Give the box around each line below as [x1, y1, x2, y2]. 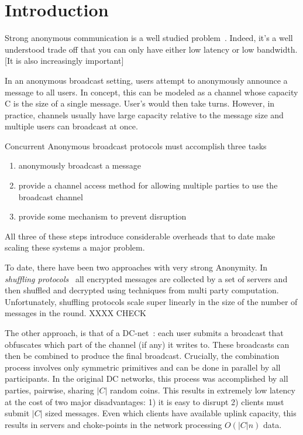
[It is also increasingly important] [5, 54, 124, 67]
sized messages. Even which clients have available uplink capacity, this [45, 407, 297, 419]
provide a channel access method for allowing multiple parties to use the [18, 179, 278, 191]
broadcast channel [18, 190, 83, 203]
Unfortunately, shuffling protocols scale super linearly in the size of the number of [5, 295, 298, 307]
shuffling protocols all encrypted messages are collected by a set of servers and [5, 272, 288, 285]
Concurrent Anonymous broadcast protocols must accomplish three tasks [5, 139, 267, 152]
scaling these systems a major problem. [5, 241, 145, 254]
